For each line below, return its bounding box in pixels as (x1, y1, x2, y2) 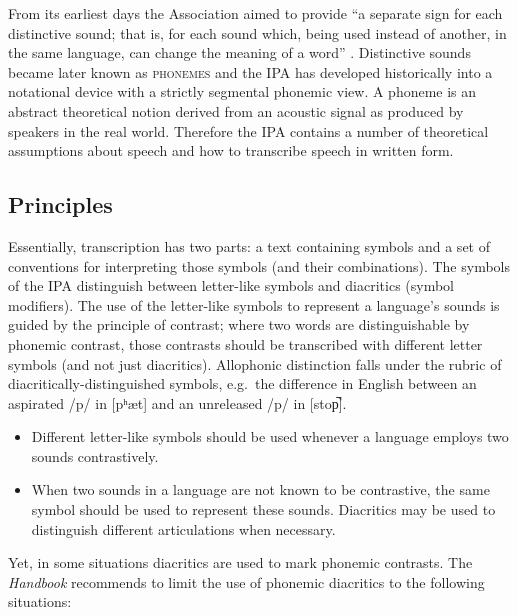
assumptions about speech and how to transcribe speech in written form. (8, 140, 454, 161)
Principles (8, 189, 113, 220)
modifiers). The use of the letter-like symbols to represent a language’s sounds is (8, 294, 500, 315)
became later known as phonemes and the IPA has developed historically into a (8, 61, 493, 82)
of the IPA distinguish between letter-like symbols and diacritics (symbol (8, 275, 455, 296)
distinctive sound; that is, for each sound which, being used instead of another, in (8, 22, 507, 43)
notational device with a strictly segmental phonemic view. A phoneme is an (8, 81, 477, 102)
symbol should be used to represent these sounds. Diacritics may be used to (31, 499, 496, 520)
